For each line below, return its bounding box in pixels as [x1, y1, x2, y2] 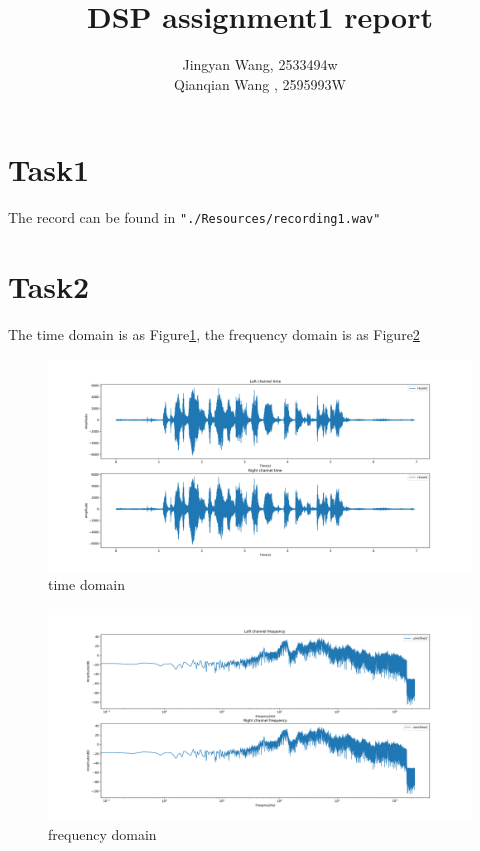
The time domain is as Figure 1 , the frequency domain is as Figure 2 [8, 324, 420, 345]
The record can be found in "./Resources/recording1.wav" [8, 207, 381, 228]
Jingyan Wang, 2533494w [182, 54, 338, 75]
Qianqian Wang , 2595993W [174, 73, 346, 94]
